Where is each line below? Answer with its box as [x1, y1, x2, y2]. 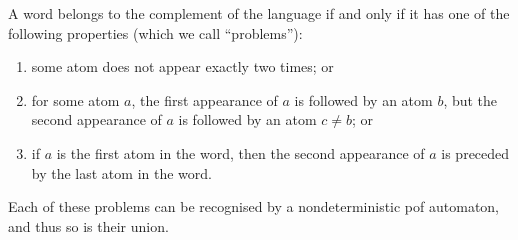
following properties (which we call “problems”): [8, 22, 303, 43]
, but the [443, 89, 498, 110]
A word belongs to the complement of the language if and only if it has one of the [8, 3, 510, 23]
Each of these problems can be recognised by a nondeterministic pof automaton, [8, 196, 500, 217]
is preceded [441, 142, 510, 163]
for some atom [31, 89, 120, 110]
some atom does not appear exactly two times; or [31, 56, 334, 77]
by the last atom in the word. [31, 162, 212, 183]
